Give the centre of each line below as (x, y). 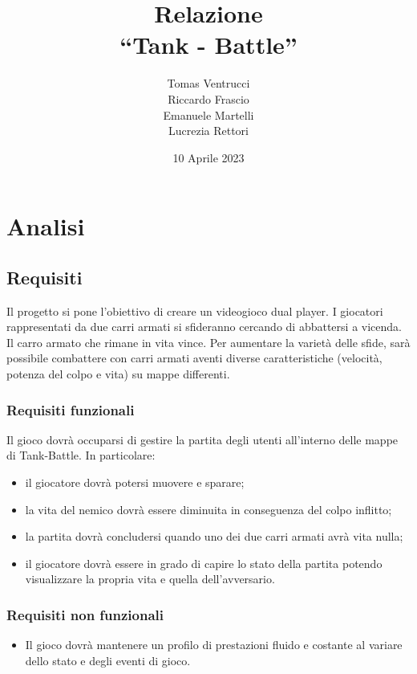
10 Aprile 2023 (208, 157)
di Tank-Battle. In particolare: (81, 455)
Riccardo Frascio (208, 98)
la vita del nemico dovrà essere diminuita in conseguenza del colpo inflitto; (208, 509)
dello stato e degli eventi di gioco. (108, 660)
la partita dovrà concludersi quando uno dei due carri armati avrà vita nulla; (214, 536)
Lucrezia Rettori (208, 131)
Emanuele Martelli (208, 114)
